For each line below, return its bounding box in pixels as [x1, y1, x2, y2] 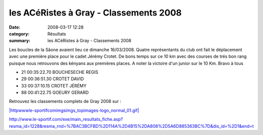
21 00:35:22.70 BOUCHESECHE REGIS [21, 69, 98, 75]
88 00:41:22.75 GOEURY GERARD [21, 90, 89, 96]
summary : [9, 38, 31, 44]
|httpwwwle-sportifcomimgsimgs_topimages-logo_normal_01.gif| [9, 107, 139, 113]
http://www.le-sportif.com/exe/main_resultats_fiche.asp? [9, 117, 123, 122]
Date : [9, 24, 20, 30]
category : [9, 31, 30, 36]
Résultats [47, 31, 66, 36]
